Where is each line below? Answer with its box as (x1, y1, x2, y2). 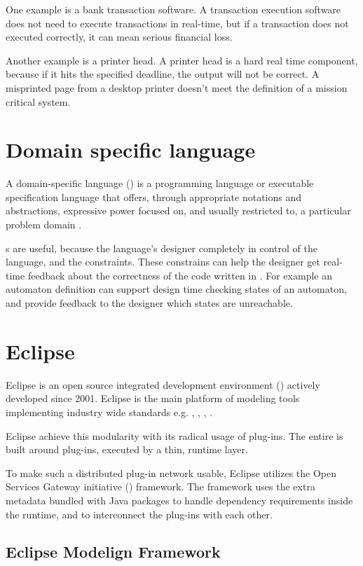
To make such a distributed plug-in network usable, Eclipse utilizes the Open (6, 465, 336, 480)
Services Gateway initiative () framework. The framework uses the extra (6, 479, 315, 494)
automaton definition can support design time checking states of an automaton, (6, 282, 347, 296)
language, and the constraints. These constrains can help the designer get (6, 254, 320, 269)
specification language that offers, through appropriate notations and (6, 189, 302, 204)
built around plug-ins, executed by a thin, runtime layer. (6, 442, 248, 457)
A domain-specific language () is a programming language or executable (6, 176, 314, 191)
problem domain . (6, 217, 82, 232)
